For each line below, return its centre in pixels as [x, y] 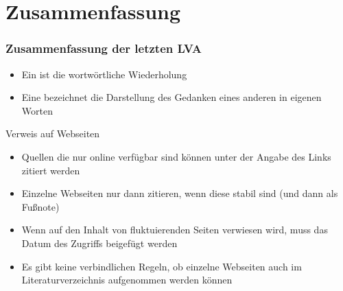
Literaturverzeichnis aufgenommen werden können [127, 280]
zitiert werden [51, 170]
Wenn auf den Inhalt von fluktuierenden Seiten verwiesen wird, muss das [175, 230]
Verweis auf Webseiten [53, 133]
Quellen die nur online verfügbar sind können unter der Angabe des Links [176, 156]
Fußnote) [40, 206]
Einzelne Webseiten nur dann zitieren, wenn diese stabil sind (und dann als [180, 193]
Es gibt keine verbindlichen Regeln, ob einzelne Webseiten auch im [162, 266]
